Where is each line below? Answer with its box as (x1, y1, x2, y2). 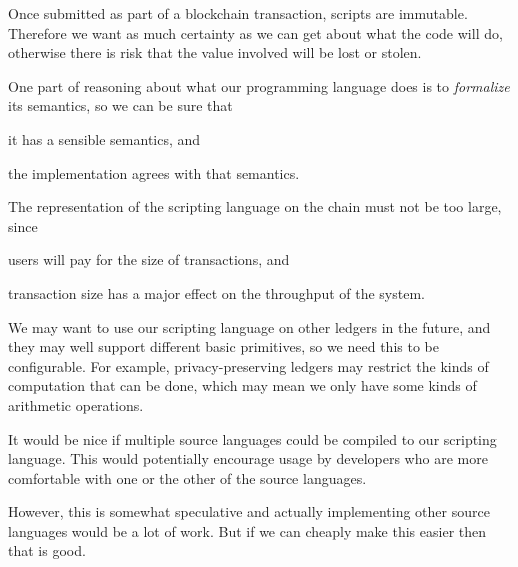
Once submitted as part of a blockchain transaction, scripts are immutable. (8, 3, 468, 23)
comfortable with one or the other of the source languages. (8, 467, 367, 488)
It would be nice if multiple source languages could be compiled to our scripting (8, 428, 497, 449)
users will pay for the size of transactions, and (8, 249, 290, 270)
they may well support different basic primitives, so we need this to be (8, 336, 439, 357)
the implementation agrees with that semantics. (8, 162, 300, 183)
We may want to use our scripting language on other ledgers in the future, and (8, 316, 491, 337)
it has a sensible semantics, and (8, 128, 201, 149)
